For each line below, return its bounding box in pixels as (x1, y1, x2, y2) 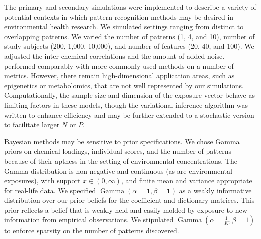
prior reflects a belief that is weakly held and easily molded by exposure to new (4, 204, 247, 215)
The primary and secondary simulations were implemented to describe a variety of (4, 2, 256, 12)
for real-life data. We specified (4, 185, 96, 195)
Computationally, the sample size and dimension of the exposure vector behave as (4, 90, 255, 100)
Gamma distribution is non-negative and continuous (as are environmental (4, 165, 232, 176)
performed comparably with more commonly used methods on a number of (4, 60, 234, 71)
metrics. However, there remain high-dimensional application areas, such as (4, 70, 235, 81)
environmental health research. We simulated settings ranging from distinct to (4, 21, 244, 32)
